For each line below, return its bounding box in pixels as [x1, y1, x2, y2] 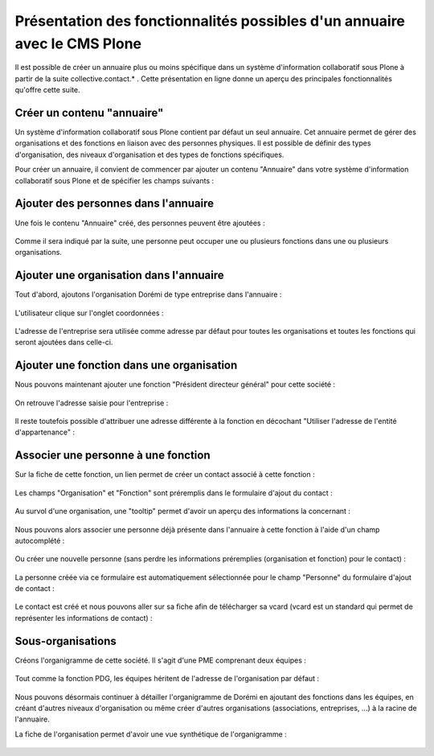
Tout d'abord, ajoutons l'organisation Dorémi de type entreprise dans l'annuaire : [14, 290, 282, 299]
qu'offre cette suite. [14, 85, 80, 95]
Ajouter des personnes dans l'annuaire [14, 197, 215, 211]
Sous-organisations [14, 634, 117, 647]
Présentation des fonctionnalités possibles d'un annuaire [14, 12, 406, 30]
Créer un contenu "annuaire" [14, 105, 164, 120]
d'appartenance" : [14, 427, 76, 438]
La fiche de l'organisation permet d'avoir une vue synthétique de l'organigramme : [14, 729, 287, 739]
